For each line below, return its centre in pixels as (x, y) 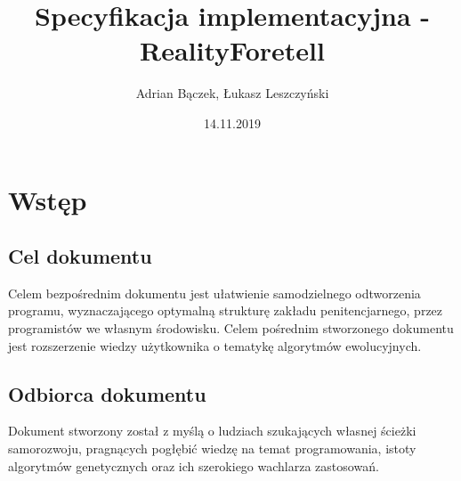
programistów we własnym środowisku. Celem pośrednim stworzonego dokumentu (231, 328)
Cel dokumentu (80, 256)
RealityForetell (232, 50)
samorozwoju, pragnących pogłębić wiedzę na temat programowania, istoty (212, 448)
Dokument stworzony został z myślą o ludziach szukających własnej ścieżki (212, 431)
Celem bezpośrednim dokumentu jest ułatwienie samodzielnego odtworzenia (214, 293)
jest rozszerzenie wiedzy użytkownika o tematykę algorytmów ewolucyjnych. (215, 345)
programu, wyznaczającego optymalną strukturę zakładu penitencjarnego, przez (226, 310)
